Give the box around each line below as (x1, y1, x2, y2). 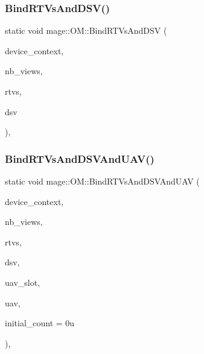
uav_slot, (5, 276, 40, 288)
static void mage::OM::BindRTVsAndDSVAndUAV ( (5, 175, 200, 187)
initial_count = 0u (5, 317, 75, 329)
